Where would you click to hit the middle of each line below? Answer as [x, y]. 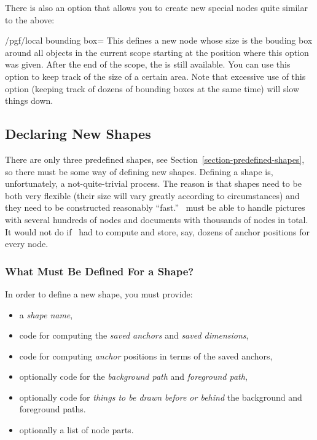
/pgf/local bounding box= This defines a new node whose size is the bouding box [159, 40]
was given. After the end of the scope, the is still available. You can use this [148, 64]
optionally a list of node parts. [76, 430]
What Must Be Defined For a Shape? [100, 271]
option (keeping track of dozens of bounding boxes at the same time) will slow [152, 88]
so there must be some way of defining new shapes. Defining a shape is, [139, 171]
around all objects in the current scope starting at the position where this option [157, 52]
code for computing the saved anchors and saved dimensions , [134, 335]
